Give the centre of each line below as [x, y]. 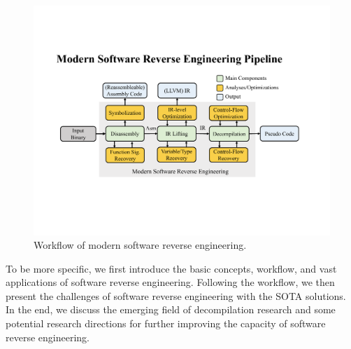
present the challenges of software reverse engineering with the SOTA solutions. [176, 295]
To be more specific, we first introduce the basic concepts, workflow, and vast [171, 268]
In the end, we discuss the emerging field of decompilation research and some [171, 309]
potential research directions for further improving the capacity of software [166, 323]
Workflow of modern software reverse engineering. [140, 245]
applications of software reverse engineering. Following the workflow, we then [170, 282]
